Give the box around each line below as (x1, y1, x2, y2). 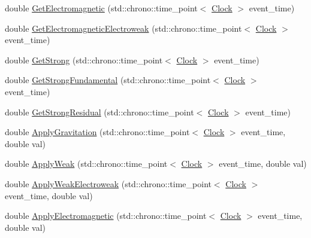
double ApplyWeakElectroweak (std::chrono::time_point (5, 177, 212, 190)
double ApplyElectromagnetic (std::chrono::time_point (5, 209, 207, 222)
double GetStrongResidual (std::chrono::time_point (5, 105, 194, 118)
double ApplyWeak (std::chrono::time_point (5, 157, 168, 170)
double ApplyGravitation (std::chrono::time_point (5, 126, 190, 138)
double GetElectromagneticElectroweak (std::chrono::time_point (5, 22, 242, 34)
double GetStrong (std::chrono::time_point (5, 53, 163, 66)
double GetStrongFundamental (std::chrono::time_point (5, 74, 211, 86)
